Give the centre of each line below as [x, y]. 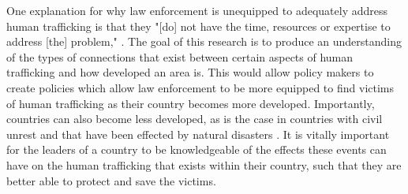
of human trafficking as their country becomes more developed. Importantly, [191, 103]
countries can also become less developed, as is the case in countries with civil [195, 119]
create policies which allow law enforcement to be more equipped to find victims [200, 87]
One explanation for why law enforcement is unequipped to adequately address [197, 10]
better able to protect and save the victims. [111, 180]
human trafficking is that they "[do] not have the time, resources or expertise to [198, 26]
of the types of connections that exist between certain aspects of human [180, 56]
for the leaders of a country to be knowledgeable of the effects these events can [197, 149]
